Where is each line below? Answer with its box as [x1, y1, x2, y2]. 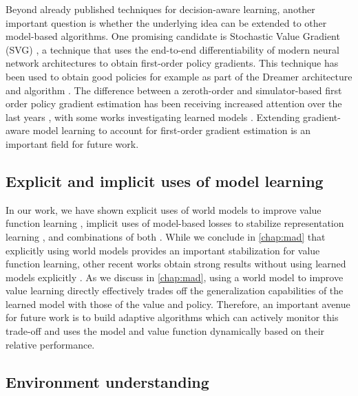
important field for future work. [6, 136, 139, 151]
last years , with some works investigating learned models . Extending [6, 109, 300, 124]
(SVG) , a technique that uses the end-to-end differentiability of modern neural [6, 42, 339, 56]
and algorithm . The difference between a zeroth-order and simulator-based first [6, 82, 342, 97]
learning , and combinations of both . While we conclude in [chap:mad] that [6, 229, 326, 243]
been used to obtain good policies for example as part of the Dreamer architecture [6, 69, 352, 83]
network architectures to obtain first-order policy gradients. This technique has [6, 56, 339, 70]
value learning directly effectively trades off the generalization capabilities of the [6, 283, 344, 298]
